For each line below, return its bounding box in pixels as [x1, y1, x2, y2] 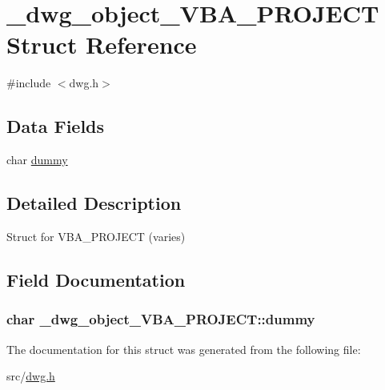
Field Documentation [6, 267, 186, 291]
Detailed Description [6, 191, 182, 215]
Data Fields [6, 114, 105, 139]
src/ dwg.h [6, 368, 55, 384]
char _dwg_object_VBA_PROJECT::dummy [6, 309, 315, 329]
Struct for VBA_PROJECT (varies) [6, 227, 186, 244]
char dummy [6, 151, 68, 168]
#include [6, 74, 51, 91]
